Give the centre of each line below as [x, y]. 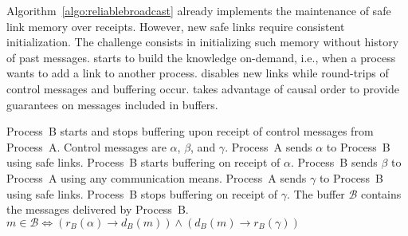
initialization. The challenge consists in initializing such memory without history [203, 42]
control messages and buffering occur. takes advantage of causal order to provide [203, 88]
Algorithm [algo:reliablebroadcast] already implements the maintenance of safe [199, 10]
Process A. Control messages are [86, 146]
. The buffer [316, 193]
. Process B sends [334, 162]
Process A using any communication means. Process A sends [157, 177]
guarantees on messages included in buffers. [112, 104]
